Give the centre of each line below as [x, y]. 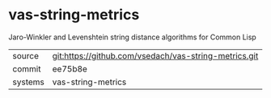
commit [27, 68]
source [25, 55]
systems [28, 82]
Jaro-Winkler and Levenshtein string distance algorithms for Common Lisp [132, 37]
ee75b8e [70, 68]
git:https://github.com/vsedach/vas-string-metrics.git [155, 55]
